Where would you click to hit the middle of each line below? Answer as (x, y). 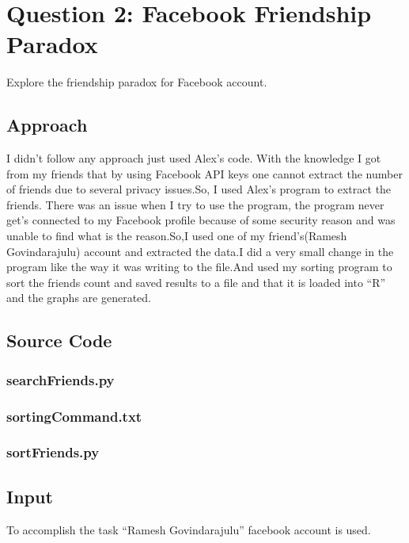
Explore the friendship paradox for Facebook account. (137, 82)
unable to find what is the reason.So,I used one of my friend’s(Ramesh (177, 236)
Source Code (59, 340)
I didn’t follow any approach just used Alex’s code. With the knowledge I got (194, 158)
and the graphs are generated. (79, 298)
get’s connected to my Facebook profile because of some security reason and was (201, 220)
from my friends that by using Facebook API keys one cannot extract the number (204, 173)
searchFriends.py (61, 379)
